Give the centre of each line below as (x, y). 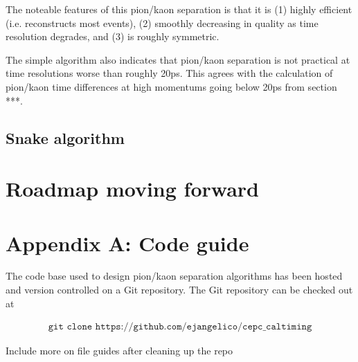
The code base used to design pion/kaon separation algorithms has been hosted (174, 276)
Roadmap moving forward (132, 189)
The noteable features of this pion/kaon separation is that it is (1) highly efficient (179, 9)
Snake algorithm (65, 137)
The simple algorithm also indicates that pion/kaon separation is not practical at (178, 59)
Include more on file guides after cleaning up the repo (119, 351)
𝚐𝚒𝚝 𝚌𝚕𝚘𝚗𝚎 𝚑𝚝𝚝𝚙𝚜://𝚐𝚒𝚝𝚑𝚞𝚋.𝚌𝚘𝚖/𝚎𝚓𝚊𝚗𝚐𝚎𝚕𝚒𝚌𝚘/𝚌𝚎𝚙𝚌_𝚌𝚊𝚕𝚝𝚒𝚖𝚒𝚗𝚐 (180, 327)
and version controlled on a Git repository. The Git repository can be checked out (179, 290)
